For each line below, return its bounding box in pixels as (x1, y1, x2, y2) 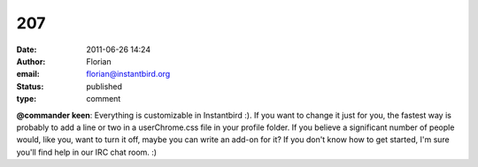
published (86, 80, 123, 92)
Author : (16, 56, 46, 66)
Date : (16, 44, 37, 55)
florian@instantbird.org (86, 69, 171, 80)
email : (16, 69, 40, 80)
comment (86, 94, 121, 104)
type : (16, 94, 37, 104)
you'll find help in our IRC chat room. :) (16, 147, 158, 157)
